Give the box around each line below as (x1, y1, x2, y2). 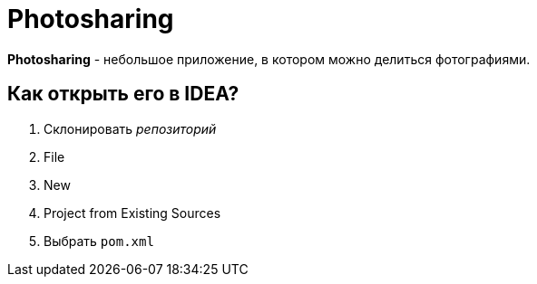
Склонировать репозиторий (44, 120, 217, 137)
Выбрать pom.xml (44, 232, 154, 249)
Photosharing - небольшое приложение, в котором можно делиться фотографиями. (7, 51, 531, 67)
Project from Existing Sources (44, 204, 221, 221)
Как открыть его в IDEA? (7, 82, 239, 106)
